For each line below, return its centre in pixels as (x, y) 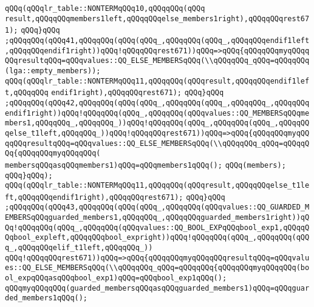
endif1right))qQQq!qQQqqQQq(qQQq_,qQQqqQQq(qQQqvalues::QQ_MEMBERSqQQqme (157, 113)
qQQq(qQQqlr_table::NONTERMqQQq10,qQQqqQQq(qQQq (105, 8)
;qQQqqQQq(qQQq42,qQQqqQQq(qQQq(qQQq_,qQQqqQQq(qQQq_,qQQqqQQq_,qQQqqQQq (157, 103)
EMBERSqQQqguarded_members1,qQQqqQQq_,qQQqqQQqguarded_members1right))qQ (157, 218)
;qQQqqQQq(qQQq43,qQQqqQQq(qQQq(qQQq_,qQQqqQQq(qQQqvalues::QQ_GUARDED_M (157, 207)
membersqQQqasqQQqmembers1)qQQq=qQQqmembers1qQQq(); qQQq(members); (145, 165)
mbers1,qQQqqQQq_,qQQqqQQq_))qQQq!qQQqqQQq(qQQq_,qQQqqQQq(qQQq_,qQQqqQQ (157, 123)
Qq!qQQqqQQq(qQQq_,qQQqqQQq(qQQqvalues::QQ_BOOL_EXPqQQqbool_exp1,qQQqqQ (157, 227)
